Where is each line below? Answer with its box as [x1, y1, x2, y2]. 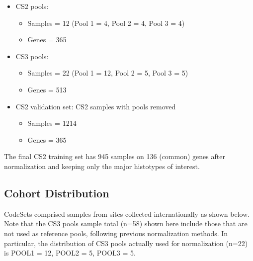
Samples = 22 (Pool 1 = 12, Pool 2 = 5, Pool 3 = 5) [27, 68, 188, 78]
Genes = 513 [27, 84, 67, 94]
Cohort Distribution [4, 185, 109, 200]
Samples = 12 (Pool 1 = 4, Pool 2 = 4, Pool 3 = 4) [27, 17, 185, 28]
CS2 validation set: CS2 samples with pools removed [15, 101, 176, 111]
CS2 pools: [15, 1, 49, 11]
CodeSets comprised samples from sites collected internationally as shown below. [4, 208, 250, 219]
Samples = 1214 [27, 118, 77, 128]
